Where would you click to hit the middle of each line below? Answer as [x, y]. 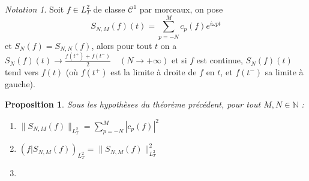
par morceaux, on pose [181, 9]
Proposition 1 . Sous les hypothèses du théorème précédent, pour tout [133, 104]
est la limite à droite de [154, 72]
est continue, [220, 60]
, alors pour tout [122, 45]
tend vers [22, 72]
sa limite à [284, 72]
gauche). [20, 84]
